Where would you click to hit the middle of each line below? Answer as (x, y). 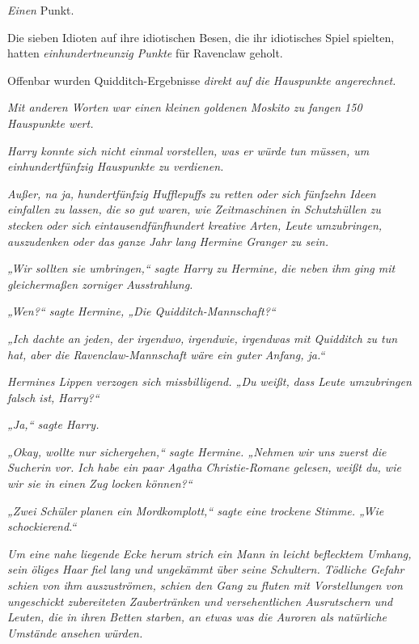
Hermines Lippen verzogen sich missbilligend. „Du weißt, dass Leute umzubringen (209, 381)
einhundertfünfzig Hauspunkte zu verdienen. (116, 166)
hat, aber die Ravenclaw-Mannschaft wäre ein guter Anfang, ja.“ (166, 354)
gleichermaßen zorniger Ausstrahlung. (100, 284)
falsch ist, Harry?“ (53, 397)
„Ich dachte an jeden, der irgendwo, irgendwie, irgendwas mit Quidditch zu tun (203, 338)
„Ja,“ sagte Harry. (53, 424)
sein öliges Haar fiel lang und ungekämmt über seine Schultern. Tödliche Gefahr (206, 569)
